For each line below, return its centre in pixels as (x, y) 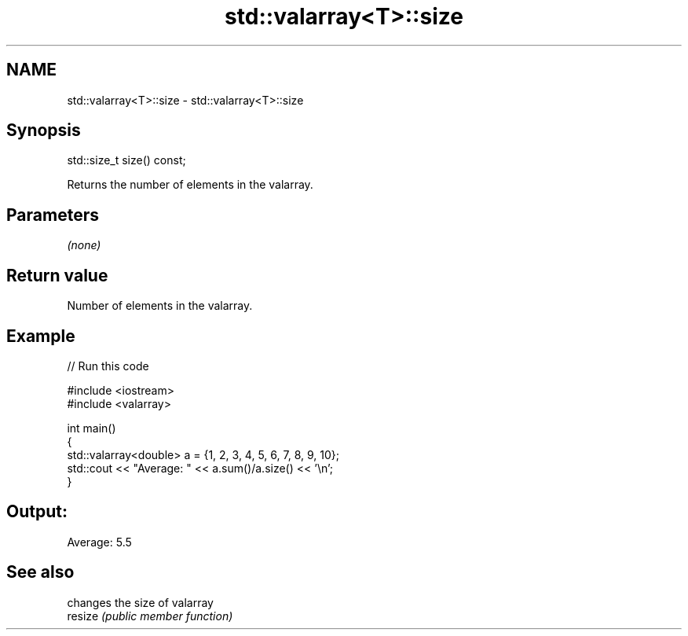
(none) (84, 245)
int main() (91, 428)
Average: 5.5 (99, 542)
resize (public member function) (150, 616)
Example (41, 336)
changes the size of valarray (140, 602)
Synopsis (44, 131)
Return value (57, 275)
